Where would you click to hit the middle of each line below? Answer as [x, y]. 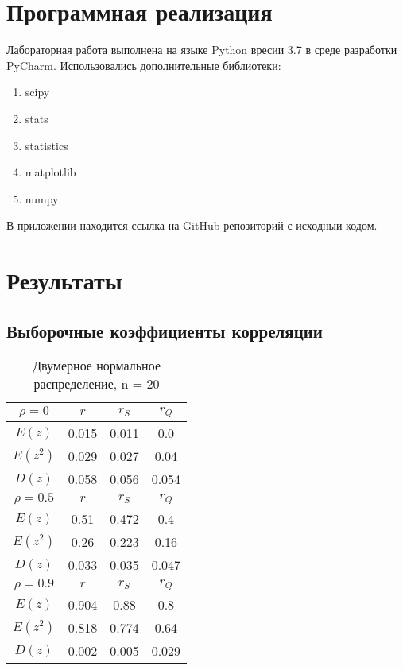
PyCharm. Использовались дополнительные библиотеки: [144, 65]
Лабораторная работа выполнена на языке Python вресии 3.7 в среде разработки [202, 50]
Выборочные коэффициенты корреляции [165, 330]
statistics [46, 145]
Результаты [64, 280]
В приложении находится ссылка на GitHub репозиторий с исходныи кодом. [192, 225]
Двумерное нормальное [97, 366]
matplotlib [50, 172]
